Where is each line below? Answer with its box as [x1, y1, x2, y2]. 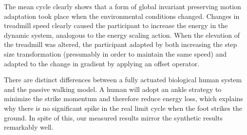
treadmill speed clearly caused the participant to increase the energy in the [4, 20, 228, 30]
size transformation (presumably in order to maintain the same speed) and [4, 48, 227, 59]
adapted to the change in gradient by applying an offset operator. [4, 58, 200, 68]
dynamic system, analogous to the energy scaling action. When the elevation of [4, 30, 240, 40]
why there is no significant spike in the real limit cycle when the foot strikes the [4, 103, 242, 113]
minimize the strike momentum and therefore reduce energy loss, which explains [4, 93, 243, 104]
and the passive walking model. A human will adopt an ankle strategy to [4, 84, 222, 94]
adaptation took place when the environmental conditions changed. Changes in [4, 11, 240, 21]
